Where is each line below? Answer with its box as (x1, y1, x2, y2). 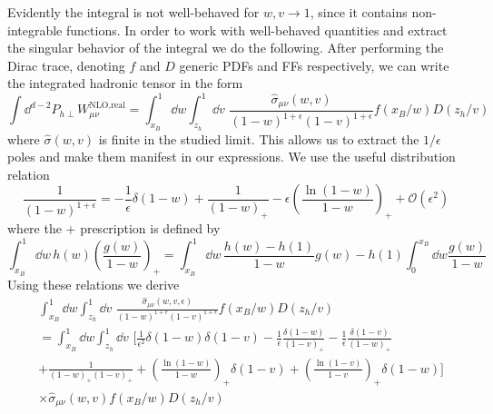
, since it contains (310, 3, 408, 21)
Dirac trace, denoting (7, 55, 125, 74)
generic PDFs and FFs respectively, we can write (179, 55, 449, 74)
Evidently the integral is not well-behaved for (7, 3, 260, 21)
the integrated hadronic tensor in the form (7, 74, 243, 93)
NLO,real (89, 100, 125, 110)
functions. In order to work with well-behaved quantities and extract (65, 20, 448, 39)
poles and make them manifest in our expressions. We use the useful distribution (7, 147, 456, 166)
